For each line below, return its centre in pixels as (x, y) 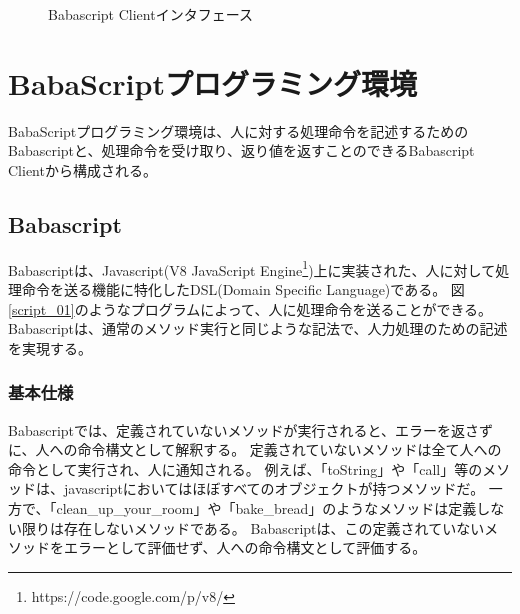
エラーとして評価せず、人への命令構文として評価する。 (245, 547)
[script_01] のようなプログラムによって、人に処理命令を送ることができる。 (250, 308)
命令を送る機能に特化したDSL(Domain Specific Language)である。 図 (243, 288)
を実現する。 (50, 347)
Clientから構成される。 (82, 169)
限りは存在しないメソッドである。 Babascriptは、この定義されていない (253, 527)
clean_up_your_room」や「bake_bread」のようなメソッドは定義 (266, 507)
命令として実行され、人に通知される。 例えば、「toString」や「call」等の (245, 468)
